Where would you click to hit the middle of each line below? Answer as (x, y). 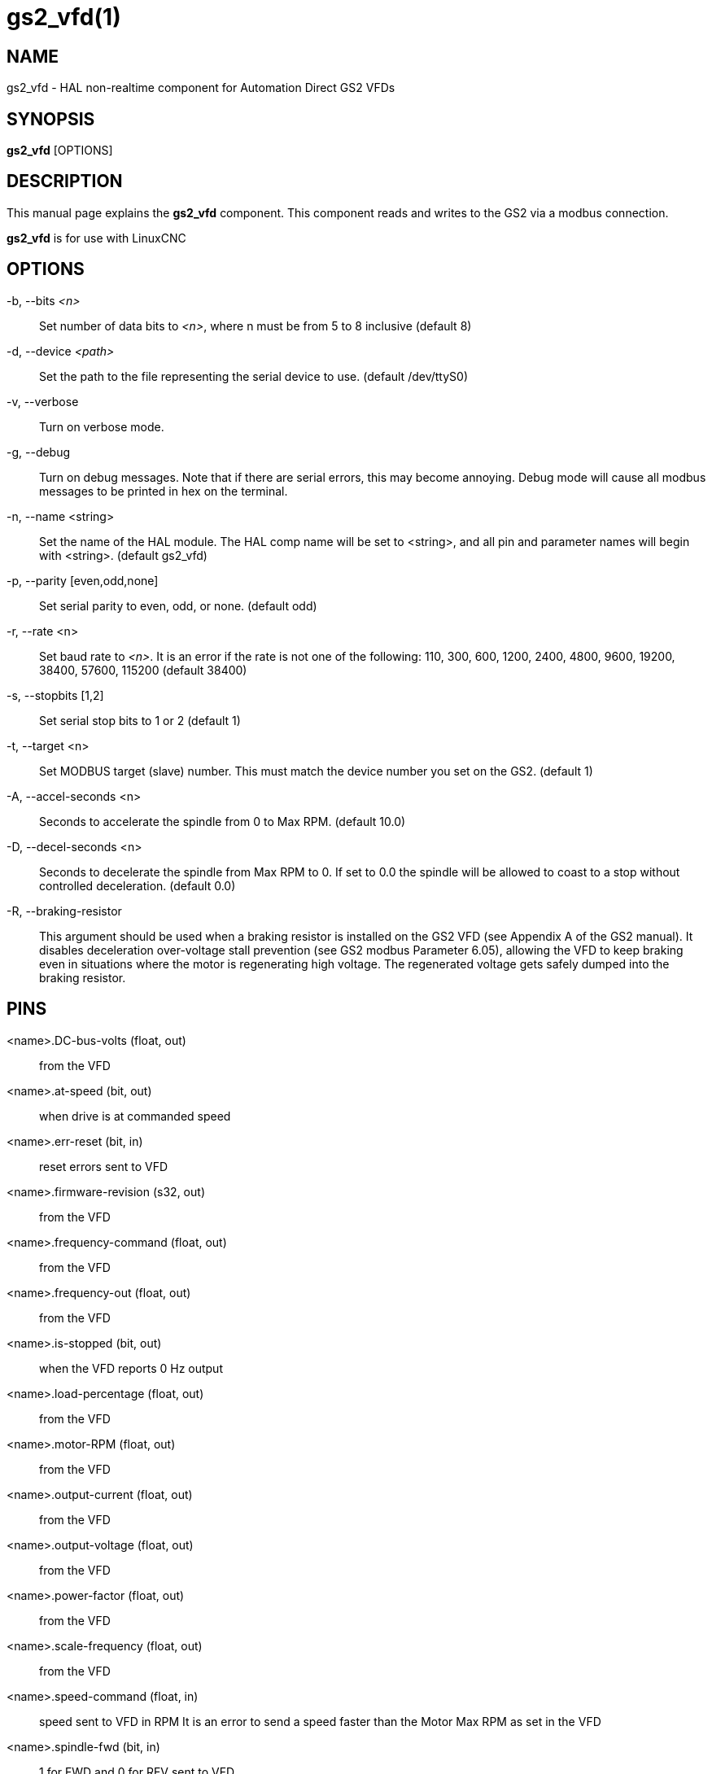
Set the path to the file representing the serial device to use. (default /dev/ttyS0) (253, 376)
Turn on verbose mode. (102, 426)
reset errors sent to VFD (104, 1166)
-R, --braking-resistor (64, 911)
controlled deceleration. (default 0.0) (138, 885)
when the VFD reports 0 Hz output (131, 1368)
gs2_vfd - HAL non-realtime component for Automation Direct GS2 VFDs (201, 88)
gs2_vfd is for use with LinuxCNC (96, 238)
